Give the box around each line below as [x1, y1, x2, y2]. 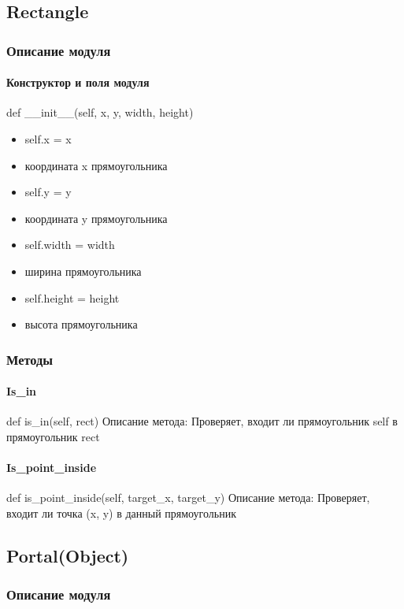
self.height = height [24, 289, 120, 306]
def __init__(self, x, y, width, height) [6, 104, 194, 121]
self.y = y [24, 184, 72, 200]
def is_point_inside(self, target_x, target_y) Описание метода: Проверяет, [6, 489, 370, 506]
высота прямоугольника [24, 316, 138, 332]
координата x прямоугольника [24, 157, 168, 173]
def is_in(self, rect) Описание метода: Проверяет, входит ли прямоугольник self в [6, 413, 398, 429]
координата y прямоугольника [24, 210, 168, 226]
